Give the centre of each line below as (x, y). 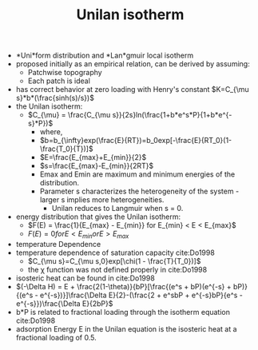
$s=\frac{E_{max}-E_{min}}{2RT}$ (97, 166)
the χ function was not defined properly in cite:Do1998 (117, 269)
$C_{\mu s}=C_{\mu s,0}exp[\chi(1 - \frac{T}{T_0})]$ (114, 261)
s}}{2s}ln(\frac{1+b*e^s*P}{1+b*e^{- (172, 115)
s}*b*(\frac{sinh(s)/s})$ (55, 98)
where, (51, 132)
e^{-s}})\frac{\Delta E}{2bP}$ (64, 303)
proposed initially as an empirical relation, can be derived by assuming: (133, 64)
